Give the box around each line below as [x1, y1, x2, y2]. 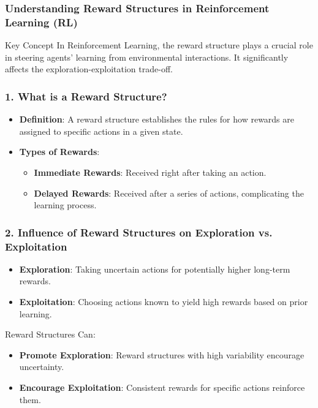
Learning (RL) [5, 14, 78, 29]
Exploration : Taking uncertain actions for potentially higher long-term [19, 262, 290, 275]
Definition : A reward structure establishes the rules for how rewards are [19, 113, 294, 126]
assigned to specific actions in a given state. [19, 124, 183, 137]
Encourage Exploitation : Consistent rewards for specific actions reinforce [19, 381, 305, 393]
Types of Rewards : [19, 145, 100, 158]
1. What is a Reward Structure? [5, 88, 167, 104]
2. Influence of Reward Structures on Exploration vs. [5, 224, 273, 240]
